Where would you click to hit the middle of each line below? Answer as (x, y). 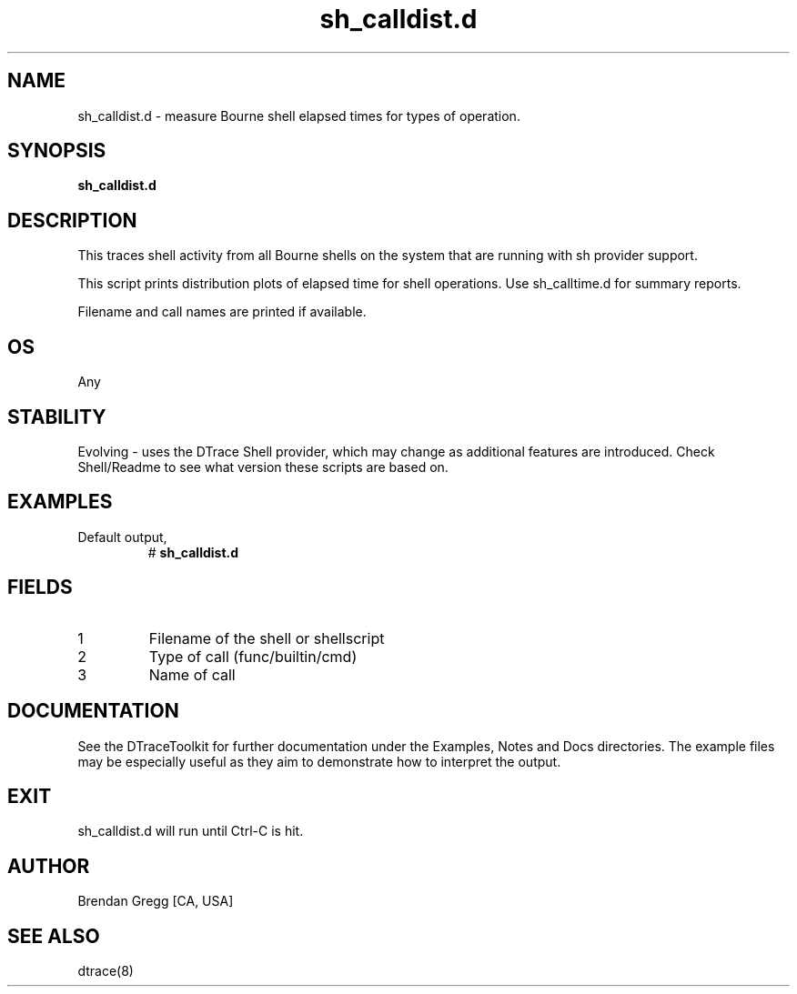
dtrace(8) (106, 971)
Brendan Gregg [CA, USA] (156, 901)
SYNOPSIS (57, 151)
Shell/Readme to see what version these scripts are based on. (263, 467)
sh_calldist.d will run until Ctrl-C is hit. (191, 831)
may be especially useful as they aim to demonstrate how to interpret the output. (319, 761)
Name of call (192, 674)
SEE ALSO (54, 936)
